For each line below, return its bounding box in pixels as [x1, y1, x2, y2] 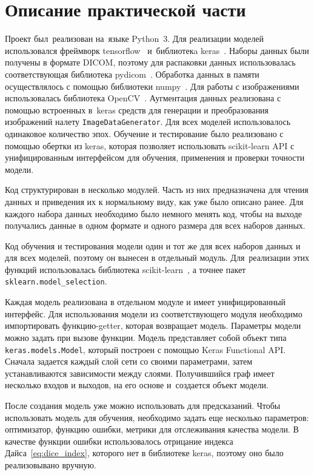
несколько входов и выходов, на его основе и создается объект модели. [5, 379, 269, 391]
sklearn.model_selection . [5, 275, 107, 288]
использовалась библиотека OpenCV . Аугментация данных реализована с [5, 92, 281, 104]
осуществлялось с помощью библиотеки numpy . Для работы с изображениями [5, 79, 299, 92]
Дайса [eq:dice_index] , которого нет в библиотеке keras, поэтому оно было [5, 446, 284, 459]
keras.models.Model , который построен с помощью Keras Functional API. [5, 343, 286, 355]
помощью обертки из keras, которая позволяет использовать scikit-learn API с [5, 139, 295, 152]
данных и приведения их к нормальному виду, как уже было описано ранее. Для [5, 195, 304, 207]
